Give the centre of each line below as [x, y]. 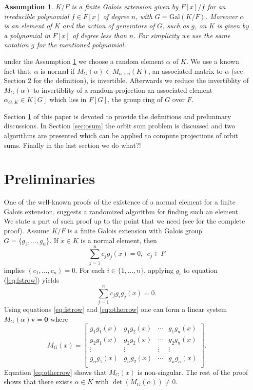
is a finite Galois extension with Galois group [135, 231]
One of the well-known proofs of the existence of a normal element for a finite [120, 202]
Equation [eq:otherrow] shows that [55, 372]
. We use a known [213, 61]
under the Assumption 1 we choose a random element [84, 61]
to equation [200, 270]
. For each [90, 270]
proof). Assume [27, 231]
